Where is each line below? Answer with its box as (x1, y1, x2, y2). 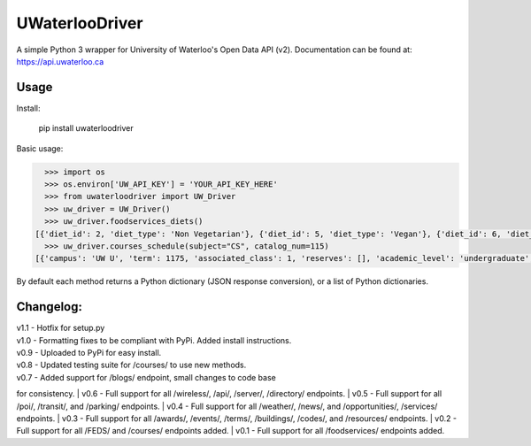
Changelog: (16, 299, 83, 314)
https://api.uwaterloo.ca (16, 56, 104, 66)
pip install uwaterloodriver (38, 123, 135, 134)
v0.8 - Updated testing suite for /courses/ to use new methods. (16, 359, 247, 371)
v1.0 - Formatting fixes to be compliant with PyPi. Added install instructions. (16, 334, 292, 345)
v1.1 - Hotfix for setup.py (16, 323, 105, 334)
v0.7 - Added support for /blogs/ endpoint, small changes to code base (16, 372, 276, 382)
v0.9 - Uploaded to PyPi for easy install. (16, 348, 162, 358)
